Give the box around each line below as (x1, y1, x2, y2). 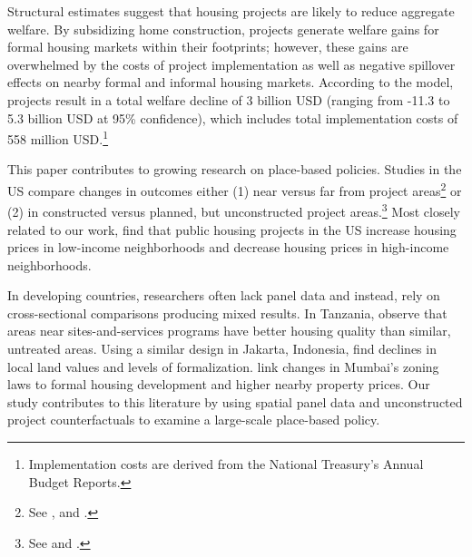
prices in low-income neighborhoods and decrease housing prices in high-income (7, 238, 449, 257)
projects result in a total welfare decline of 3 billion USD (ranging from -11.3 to (7, 90, 450, 109)
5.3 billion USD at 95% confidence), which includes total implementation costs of (7, 108, 458, 127)
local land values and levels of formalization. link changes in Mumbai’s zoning (7, 357, 439, 376)
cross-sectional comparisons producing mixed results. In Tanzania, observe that (7, 303, 447, 322)
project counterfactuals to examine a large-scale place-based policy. (7, 410, 380, 429)
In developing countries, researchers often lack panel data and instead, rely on (7, 286, 440, 305)
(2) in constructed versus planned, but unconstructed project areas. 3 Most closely (7, 200, 460, 220)
